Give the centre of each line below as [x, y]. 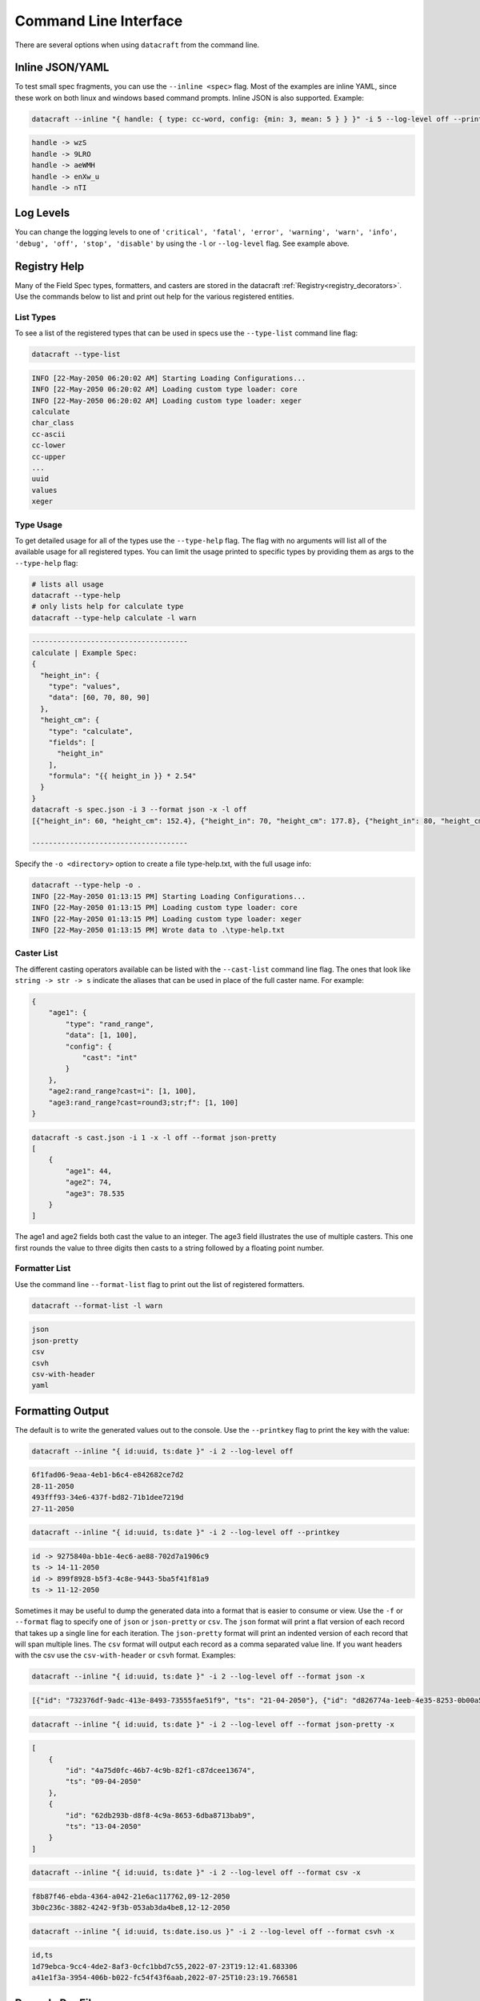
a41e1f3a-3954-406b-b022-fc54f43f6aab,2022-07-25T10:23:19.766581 [164, 1978]
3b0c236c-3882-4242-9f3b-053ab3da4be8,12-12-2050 [131, 1908]
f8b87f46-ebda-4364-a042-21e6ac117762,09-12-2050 [131, 1896]
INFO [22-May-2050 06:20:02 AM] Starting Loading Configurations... [169, 378]
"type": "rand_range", [110, 1024]
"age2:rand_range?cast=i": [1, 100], [122, 1091]
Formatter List [43, 1269]
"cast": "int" [110, 1058]
